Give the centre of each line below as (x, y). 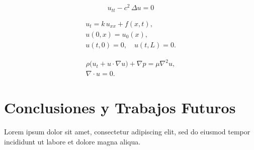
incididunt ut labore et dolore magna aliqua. (72, 141)
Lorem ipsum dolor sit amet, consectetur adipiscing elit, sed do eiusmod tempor (127, 132)
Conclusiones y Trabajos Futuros (120, 107)
